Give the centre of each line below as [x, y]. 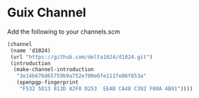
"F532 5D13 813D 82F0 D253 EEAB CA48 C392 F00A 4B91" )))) [106, 89]
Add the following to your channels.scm [64, 32]
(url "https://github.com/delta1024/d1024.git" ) [82, 57]
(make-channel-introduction [54, 70]
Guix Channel [47, 13]
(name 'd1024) [30, 50]
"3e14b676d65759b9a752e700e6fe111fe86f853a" [82, 76]
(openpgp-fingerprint [47, 83]
